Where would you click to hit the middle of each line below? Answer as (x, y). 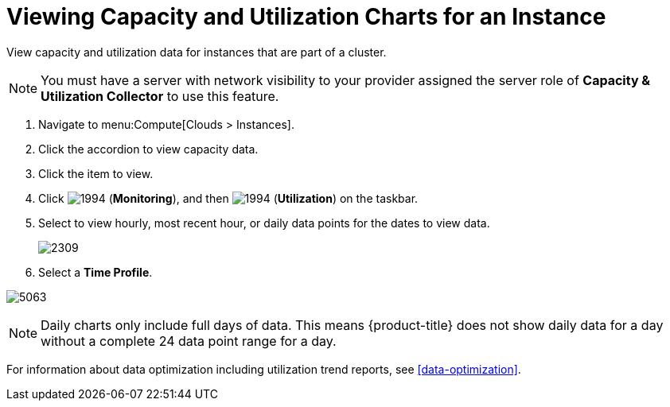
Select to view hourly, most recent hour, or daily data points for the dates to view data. (264, 223)
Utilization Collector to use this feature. (160, 96)
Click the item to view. (96, 173)
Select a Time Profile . (95, 272)
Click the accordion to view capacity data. (148, 149)
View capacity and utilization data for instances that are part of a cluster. (197, 52)
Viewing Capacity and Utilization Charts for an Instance (306, 17)
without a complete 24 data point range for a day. (189, 341)
